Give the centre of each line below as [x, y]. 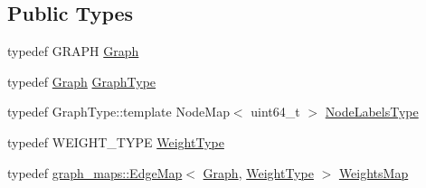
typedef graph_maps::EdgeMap [95, 172]
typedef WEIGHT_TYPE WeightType [116, 141]
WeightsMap [374, 172]
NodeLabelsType [372, 112]
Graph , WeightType [258, 172]
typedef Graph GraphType [82, 81]
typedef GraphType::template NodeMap [118, 112]
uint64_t [275, 112]
